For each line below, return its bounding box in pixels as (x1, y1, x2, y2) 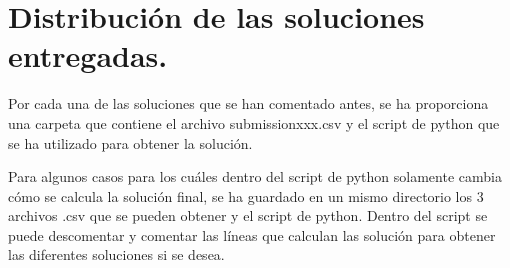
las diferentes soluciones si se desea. (8, 244, 225, 265)
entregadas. (8, 35, 168, 76)
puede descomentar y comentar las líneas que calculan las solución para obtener (8, 224, 496, 245)
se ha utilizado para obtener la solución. (8, 132, 253, 153)
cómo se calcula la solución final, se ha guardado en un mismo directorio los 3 (8, 185, 484, 206)
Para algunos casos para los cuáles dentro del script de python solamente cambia (8, 166, 502, 187)
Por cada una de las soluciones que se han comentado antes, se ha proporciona (8, 93, 489, 114)
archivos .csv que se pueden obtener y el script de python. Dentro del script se (8, 205, 488, 226)
